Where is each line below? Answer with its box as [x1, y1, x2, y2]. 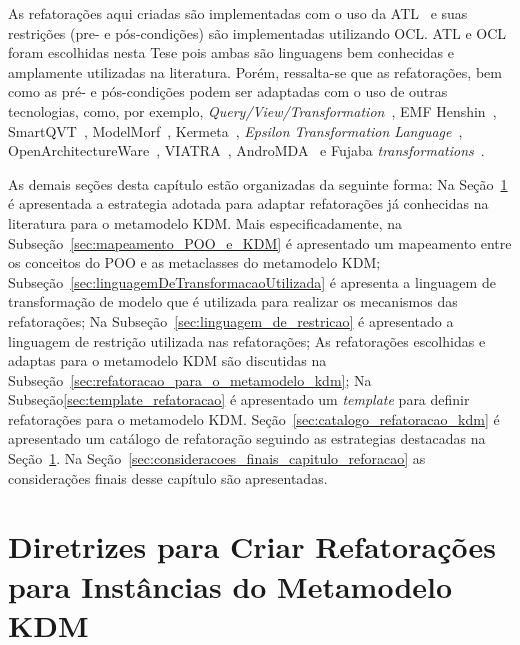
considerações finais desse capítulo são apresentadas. [8, 467, 328, 488]
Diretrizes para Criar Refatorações [8, 526, 496, 567]
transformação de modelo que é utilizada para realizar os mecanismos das [8, 291, 458, 312]
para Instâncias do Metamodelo [8, 565, 453, 606]
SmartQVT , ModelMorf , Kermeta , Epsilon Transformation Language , [8, 120, 463, 141]
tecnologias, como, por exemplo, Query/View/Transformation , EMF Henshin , [8, 100, 497, 121]
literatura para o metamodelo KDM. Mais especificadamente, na [8, 212, 403, 233]
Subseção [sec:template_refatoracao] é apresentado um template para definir [8, 389, 470, 410]
